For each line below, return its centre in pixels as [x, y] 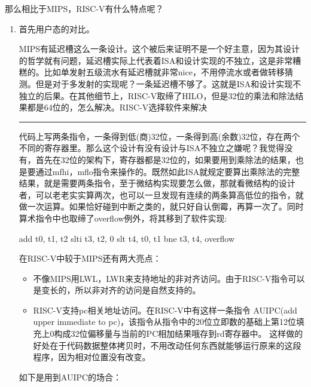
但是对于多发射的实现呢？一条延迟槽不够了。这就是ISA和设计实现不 [168, 83]
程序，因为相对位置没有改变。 [92, 357]
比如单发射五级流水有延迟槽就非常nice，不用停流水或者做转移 [164, 72]
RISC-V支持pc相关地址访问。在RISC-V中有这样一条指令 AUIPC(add [165, 310]
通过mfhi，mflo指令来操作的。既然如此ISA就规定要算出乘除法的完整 [168, 171]
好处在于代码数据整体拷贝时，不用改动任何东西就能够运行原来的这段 [167, 345]
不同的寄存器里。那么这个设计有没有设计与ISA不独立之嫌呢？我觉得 [152, 148]
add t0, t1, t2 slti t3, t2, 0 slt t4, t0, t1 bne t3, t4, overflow [127, 238]
